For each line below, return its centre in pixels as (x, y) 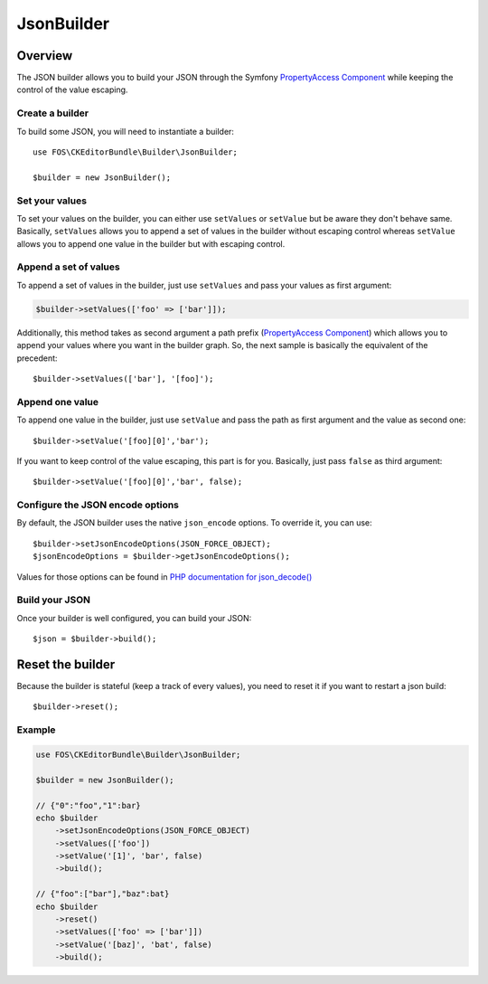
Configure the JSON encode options (98, 505)
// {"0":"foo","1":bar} (89, 805)
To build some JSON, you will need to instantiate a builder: (126, 131)
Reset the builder (66, 664)
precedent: (37, 358)
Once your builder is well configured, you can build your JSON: (134, 618)
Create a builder (53, 113)
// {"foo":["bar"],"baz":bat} (103, 894)
